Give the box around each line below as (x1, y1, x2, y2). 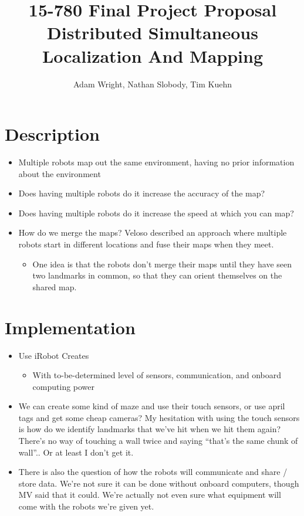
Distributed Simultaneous (47, 21, 258, 45)
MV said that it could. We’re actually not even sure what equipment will (18, 488, 281, 501)
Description (5, 122, 100, 146)
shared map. (32, 280, 77, 293)
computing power (32, 380, 95, 392)
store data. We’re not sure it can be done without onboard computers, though (18, 477, 299, 489)
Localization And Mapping (42, 43, 264, 67)
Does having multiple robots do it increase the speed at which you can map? (18, 206, 294, 219)
